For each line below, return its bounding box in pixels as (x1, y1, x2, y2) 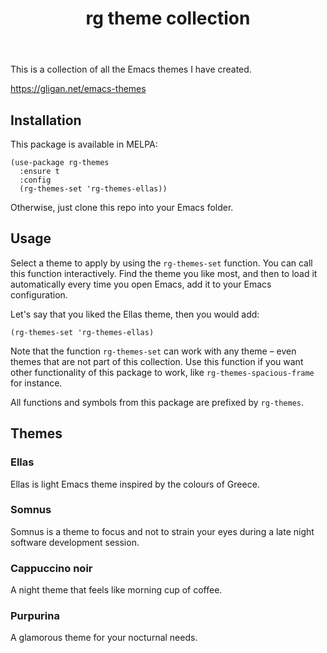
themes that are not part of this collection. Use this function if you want (10, 355, 304, 367)
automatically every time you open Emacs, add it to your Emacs (10, 278, 272, 290)
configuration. (10, 288, 68, 301)
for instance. (10, 377, 63, 389)
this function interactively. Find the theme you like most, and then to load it (10, 267, 318, 279)
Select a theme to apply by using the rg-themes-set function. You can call (10, 257, 313, 269)
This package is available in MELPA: (10, 138, 158, 150)
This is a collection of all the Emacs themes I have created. (10, 63, 252, 76)
